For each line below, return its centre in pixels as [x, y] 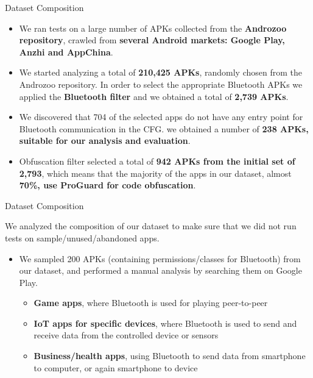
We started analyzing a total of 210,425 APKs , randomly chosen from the [160, 72]
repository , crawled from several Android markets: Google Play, [152, 40]
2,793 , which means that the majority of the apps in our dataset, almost [155, 173]
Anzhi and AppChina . [66, 52]
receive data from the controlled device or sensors [126, 335]
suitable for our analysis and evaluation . [105, 141]
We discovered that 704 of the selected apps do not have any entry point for [161, 117]
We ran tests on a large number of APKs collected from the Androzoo [153, 28]
